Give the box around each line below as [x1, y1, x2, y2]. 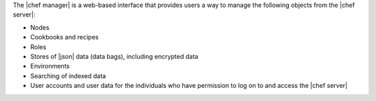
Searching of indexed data [30, 71, 107, 80]
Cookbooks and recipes [30, 33, 99, 42]
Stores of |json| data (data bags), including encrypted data [30, 52, 198, 60]
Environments [30, 62, 70, 71]
